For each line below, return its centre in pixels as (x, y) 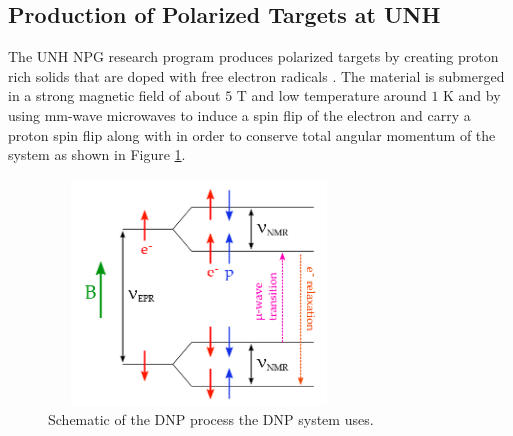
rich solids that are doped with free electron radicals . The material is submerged (256, 75)
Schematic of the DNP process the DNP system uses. (211, 419)
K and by (472, 95)
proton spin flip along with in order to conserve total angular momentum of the (252, 134)
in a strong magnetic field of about (114, 95)
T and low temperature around (331, 95)
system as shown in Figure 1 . (97, 154)
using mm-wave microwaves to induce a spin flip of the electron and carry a (239, 114)
